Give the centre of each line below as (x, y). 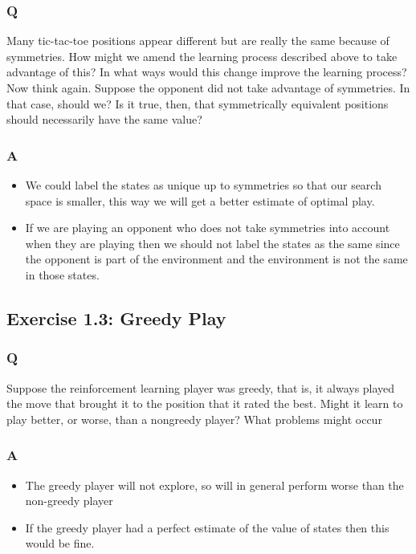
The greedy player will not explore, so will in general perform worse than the (214, 485)
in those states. (62, 274)
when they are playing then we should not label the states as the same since (212, 243)
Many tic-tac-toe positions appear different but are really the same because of (198, 41)
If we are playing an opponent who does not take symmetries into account (208, 228)
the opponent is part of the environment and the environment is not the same (216, 259)
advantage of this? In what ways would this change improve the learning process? (207, 72)
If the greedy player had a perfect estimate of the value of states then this (207, 527)
